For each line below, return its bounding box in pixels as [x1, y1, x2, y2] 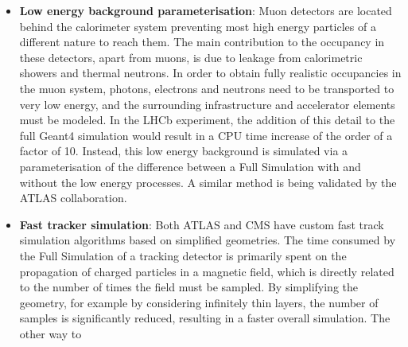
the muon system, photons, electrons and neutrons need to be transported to [19, 80, 394, 96]
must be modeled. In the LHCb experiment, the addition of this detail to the [19, 111, 395, 128]
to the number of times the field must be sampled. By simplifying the [19, 279, 358, 295]
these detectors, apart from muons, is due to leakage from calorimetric [19, 49, 363, 65]
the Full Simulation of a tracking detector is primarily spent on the [19, 247, 347, 263]
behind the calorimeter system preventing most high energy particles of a [19, 18, 376, 34]
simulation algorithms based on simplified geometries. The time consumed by [19, 232, 396, 248]
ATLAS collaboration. [19, 189, 127, 206]
